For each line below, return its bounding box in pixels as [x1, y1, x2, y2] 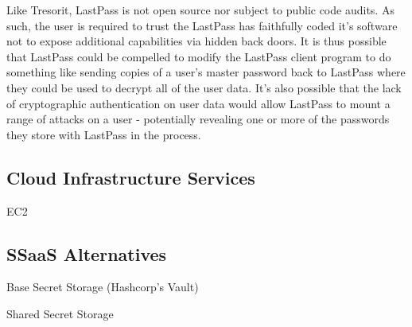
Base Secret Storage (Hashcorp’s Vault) [6, 278, 199, 295]
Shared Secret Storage [6, 305, 114, 321]
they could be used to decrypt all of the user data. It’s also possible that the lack [6, 79, 402, 95]
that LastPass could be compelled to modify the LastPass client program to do [6, 48, 391, 64]
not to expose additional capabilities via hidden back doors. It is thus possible [6, 33, 387, 49]
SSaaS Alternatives [6, 241, 167, 266]
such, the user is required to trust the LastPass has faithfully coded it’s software [6, 17, 398, 33]
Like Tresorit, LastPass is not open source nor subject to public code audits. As [6, 2, 395, 18]
